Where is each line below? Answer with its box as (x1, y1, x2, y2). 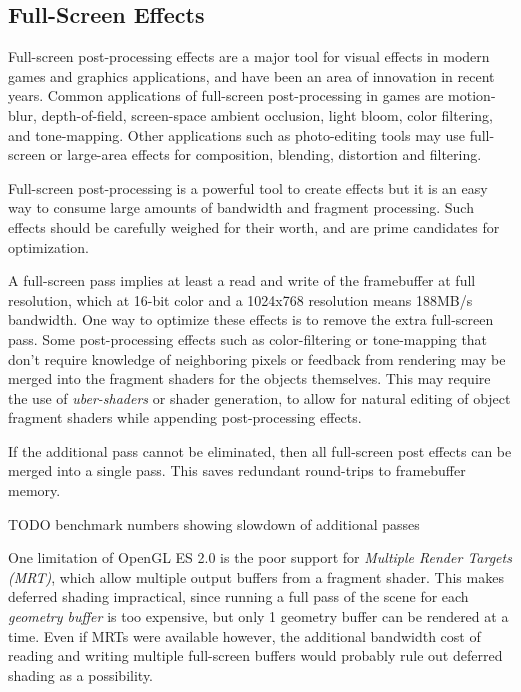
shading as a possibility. (8, 664, 153, 685)
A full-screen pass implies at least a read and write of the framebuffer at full (8, 270, 476, 291)
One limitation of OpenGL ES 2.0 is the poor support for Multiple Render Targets (8, 547, 512, 568)
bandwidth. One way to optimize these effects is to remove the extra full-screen (8, 309, 494, 330)
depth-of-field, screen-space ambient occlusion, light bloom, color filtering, (41, 104, 493, 125)
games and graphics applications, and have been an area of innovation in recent (8, 65, 495, 86)
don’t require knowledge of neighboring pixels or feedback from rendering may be (8, 348, 506, 369)
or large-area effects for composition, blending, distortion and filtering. (50, 144, 482, 165)
